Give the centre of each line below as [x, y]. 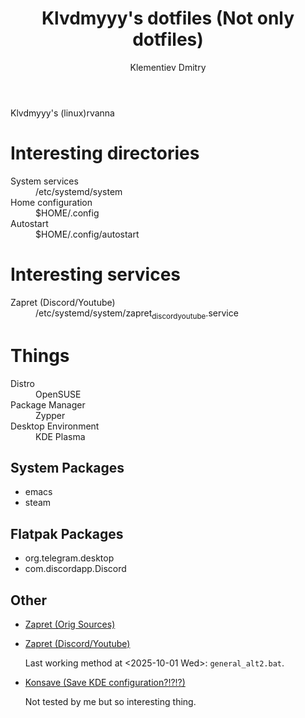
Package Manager [48, 404]
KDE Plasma [60, 436]
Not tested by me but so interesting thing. [110, 701]
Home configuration [51, 202]
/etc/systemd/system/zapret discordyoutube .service [137, 314]
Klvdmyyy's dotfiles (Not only [168, 18]
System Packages [67, 467]
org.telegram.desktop [69, 558]
